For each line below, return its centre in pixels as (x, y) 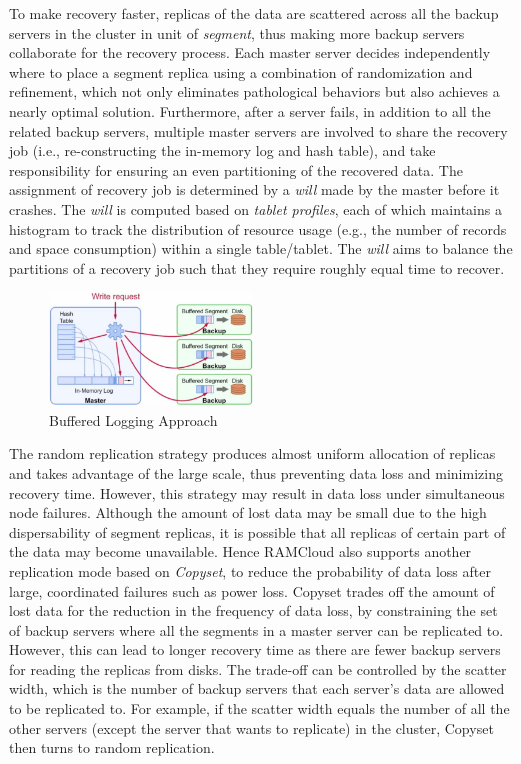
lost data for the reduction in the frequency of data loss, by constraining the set (253, 610)
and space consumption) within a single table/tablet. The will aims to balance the (261, 248)
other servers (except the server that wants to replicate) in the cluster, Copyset (251, 727)
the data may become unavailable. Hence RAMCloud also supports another (240, 551)
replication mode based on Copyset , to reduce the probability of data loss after (250, 570)
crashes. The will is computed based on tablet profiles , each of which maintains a (255, 208)
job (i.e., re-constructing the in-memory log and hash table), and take (222, 150)
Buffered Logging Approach (133, 419)
